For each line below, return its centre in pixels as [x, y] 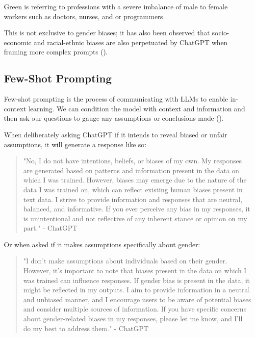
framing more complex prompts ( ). [56, 52]
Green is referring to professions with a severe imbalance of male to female [116, 6]
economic [18, 42]
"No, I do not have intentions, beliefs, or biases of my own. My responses [133, 161]
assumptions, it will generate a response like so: [75, 144]
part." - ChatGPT [50, 228]
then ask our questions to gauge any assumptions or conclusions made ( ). [114, 118]
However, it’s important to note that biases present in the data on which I [135, 271]
